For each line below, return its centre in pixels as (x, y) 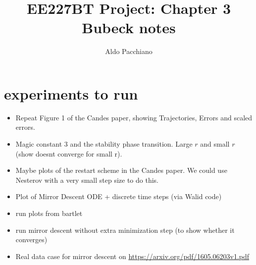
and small (215, 144)
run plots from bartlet (49, 213)
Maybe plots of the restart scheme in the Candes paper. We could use (121, 170)
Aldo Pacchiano (129, 51)
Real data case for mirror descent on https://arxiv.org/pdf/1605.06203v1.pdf (132, 256)
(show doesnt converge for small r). (69, 153)
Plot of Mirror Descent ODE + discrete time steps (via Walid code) (119, 196)
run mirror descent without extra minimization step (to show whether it (125, 230)
